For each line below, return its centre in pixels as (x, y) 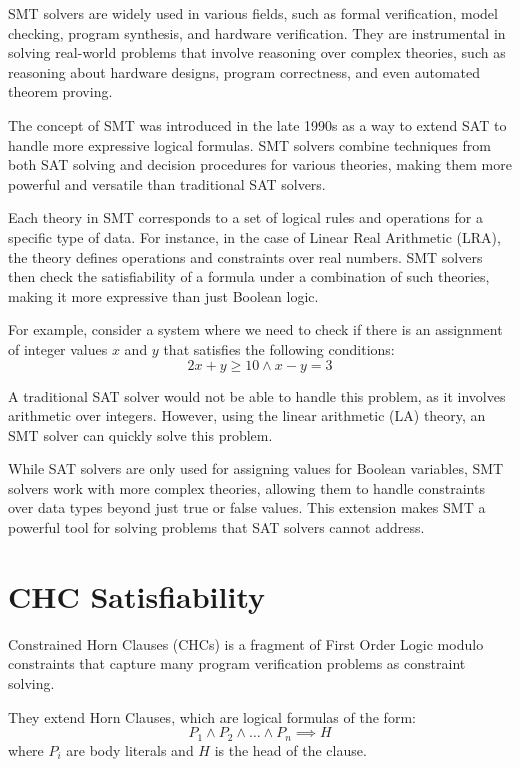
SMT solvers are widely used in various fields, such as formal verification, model (253, 13)
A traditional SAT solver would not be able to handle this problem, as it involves (257, 395)
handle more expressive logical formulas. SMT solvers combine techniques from (249, 144)
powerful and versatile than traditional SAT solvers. (167, 183)
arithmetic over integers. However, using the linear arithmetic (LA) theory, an (247, 415)
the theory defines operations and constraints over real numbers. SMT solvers (245, 256)
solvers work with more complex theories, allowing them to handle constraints (246, 487)
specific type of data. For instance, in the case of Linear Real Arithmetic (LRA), (254, 236)
